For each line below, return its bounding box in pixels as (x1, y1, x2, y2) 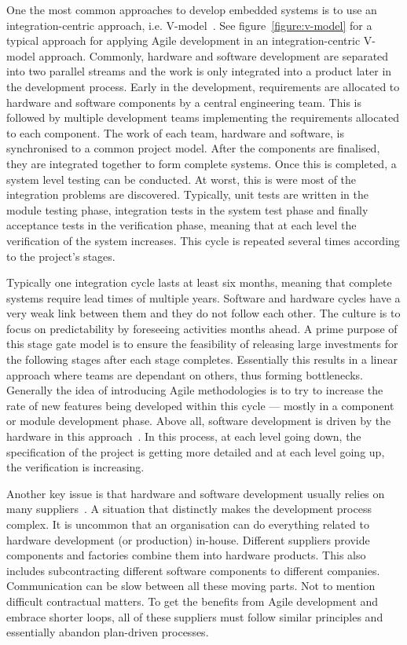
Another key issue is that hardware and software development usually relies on (6, 485, 385, 501)
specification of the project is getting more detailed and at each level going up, (6, 443, 385, 460)
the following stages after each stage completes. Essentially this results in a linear (6, 351, 398, 368)
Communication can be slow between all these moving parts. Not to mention (6, 577, 376, 594)
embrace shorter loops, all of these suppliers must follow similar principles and (6, 608, 383, 625)
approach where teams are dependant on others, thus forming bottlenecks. (6, 366, 363, 383)
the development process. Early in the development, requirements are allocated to (6, 78, 400, 94)
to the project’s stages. (6, 247, 115, 264)
